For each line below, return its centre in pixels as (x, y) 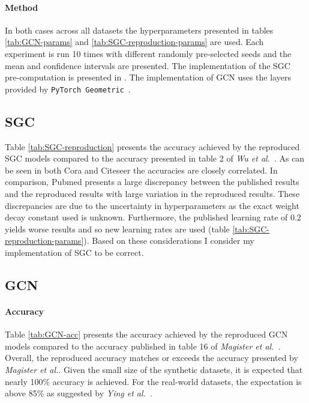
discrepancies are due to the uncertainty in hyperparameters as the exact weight (152, 205)
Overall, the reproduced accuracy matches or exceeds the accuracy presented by (151, 358)
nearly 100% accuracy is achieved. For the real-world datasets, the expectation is (153, 381)
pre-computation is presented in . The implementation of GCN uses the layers (148, 77)
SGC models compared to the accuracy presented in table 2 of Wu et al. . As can (155, 158)
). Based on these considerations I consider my (169, 241)
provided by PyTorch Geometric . (68, 89)
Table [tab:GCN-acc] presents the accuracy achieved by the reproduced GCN (146, 334)
